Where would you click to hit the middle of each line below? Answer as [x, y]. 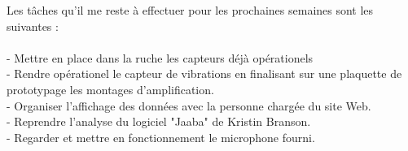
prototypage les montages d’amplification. [110, 89]
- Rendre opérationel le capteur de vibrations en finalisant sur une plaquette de [204, 73]
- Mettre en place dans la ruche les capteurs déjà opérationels [160, 57]
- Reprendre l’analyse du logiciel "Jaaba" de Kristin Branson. [159, 121]
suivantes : [33, 26]
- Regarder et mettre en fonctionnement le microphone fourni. [161, 137]
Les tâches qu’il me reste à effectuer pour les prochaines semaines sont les [190, 10]
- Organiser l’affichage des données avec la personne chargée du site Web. [189, 105]
